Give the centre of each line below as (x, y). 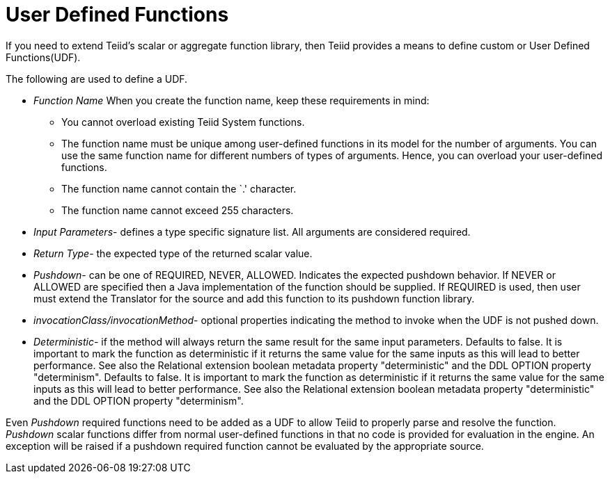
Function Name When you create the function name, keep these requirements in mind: (232, 100)
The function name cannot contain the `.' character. (179, 188)
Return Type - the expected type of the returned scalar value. (173, 253)
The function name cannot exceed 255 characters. (178, 210)
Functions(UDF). (43, 57)
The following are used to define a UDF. (97, 79)
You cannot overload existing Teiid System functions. (183, 122)
